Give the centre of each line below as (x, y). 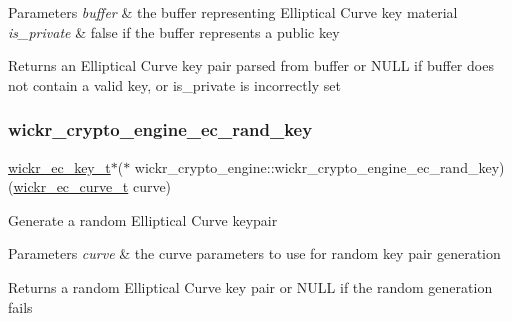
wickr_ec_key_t (59, 166)
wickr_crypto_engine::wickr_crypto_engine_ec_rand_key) (319, 166)
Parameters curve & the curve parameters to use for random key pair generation (254, 253)
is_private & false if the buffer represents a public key (174, 31)
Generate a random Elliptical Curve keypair (143, 219)
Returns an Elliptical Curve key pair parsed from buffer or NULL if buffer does (251, 65)
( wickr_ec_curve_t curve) (90, 186)
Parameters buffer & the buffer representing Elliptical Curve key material (233, 12)
